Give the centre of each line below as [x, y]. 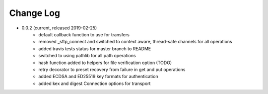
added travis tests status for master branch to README [95, 48]
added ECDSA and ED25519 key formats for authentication [98, 77]
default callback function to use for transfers [84, 34]
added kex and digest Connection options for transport [95, 83]
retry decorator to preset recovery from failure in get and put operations [112, 69]
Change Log [35, 13]
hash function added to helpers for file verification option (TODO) [105, 63]
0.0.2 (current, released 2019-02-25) [59, 28]
